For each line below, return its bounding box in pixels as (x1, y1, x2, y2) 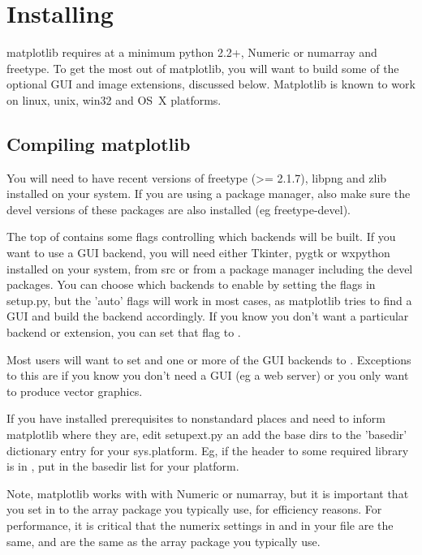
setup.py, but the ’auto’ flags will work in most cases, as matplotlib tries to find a (6, 291, 412, 308)
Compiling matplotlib (6, 131, 191, 156)
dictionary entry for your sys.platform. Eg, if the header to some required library (6, 441, 409, 458)
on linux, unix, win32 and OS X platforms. (6, 91, 222, 108)
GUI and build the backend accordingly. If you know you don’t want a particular (6, 308, 409, 325)
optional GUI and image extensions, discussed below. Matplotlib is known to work (6, 75, 416, 92)
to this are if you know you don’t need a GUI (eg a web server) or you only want (6, 367, 409, 384)
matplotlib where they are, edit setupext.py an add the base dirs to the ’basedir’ (6, 426, 407, 443)
